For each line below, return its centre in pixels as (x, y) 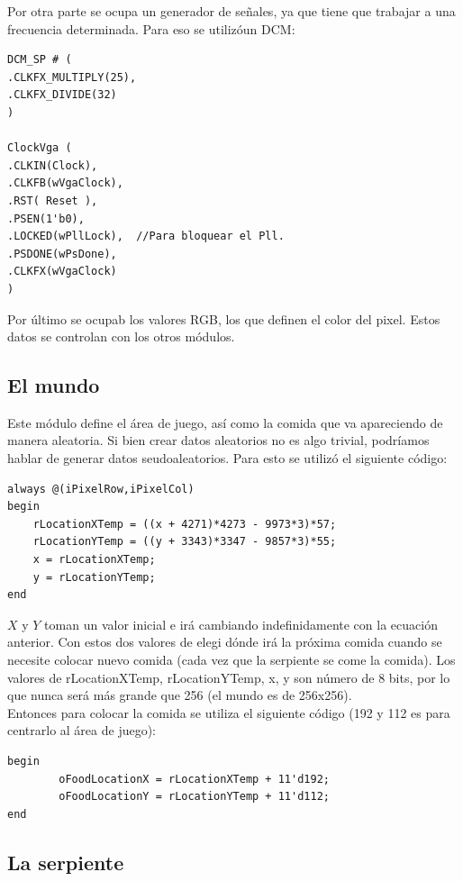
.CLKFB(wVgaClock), (65, 183)
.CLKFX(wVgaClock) (62, 272)
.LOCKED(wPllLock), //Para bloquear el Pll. (146, 236)
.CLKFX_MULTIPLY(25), (72, 77)
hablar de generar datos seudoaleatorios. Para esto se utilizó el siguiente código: (227, 458)
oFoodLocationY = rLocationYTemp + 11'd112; (194, 797)
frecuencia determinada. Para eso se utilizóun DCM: (151, 28)
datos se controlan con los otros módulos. (121, 336)
